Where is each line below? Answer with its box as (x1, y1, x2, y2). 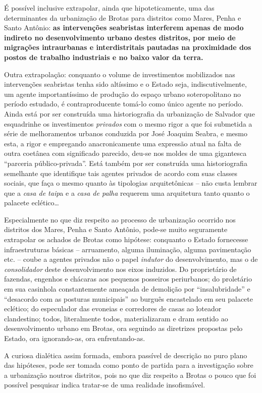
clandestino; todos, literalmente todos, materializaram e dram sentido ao (4, 313, 228, 323)
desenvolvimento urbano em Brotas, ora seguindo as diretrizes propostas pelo (4, 323, 243, 333)
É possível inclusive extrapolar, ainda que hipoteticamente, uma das (4, 3, 215, 13)
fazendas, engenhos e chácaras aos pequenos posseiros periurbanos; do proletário (4, 273, 252, 284)
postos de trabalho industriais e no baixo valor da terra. (4, 51, 203, 62)
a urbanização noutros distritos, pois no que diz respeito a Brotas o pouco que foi (4, 369, 256, 380)
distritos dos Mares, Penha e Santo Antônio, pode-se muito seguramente (4, 224, 228, 235)
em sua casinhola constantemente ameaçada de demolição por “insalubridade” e (4, 284, 250, 294)
